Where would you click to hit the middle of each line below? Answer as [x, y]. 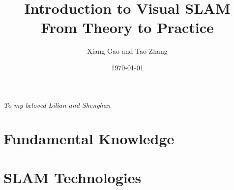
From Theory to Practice [127, 27]
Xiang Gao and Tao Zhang [127, 51]
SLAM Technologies [73, 177]
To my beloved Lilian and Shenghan [57, 105]
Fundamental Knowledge [89, 139]
